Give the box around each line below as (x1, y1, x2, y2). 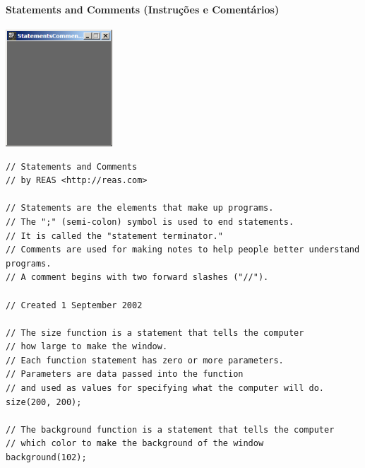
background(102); (6, 452, 87, 463)
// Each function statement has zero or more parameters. (6, 355, 284, 365)
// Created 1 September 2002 (6, 300, 143, 310)
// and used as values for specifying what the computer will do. (6, 383, 325, 394)
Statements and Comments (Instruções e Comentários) (6, 1, 280, 16)
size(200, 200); (6, 397, 82, 407)
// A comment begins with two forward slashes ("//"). (6, 272, 269, 283)
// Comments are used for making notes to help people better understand (6, 245, 360, 255)
